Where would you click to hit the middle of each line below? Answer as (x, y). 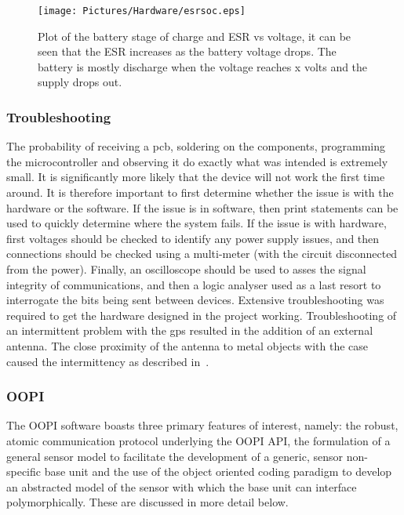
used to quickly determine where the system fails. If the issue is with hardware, (197, 223)
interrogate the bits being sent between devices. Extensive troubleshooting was (195, 300)
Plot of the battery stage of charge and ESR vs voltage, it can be (195, 36)
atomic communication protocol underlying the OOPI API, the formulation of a (198, 440)
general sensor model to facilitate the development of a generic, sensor (175, 456)
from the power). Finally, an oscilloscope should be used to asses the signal (186, 269)
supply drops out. (80, 82)
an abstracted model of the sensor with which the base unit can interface (182, 486)
